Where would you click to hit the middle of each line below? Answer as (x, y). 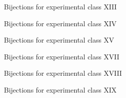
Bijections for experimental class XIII (61, 6)
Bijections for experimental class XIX (60, 89)
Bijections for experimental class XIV (60, 23)
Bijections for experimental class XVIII (63, 73)
